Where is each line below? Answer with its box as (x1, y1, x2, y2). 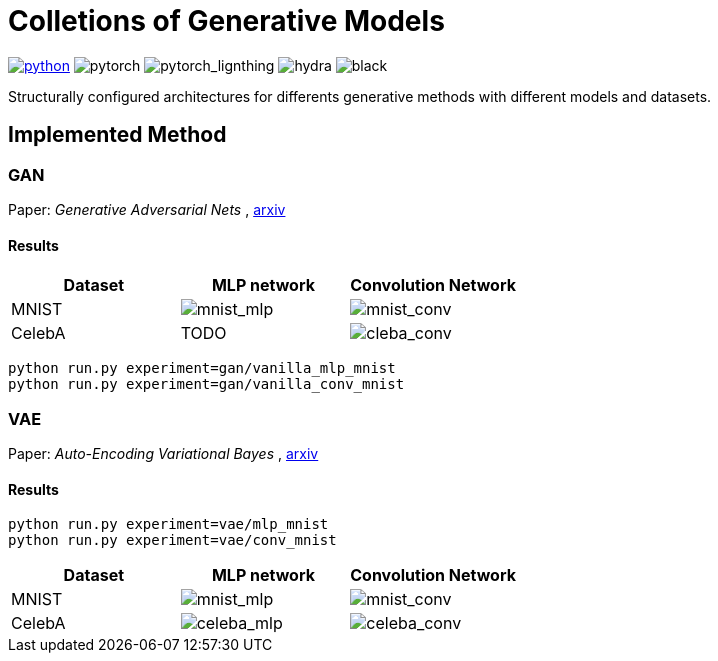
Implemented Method (8, 122, 227, 148)
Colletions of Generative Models (8, 4, 445, 38)
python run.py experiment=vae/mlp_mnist (8, 516, 329, 533)
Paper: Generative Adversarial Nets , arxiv (8, 200, 286, 218)
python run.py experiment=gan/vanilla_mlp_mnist (8, 360, 396, 377)
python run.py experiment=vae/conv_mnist (8, 532, 337, 549)
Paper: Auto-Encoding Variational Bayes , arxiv (8, 444, 319, 462)
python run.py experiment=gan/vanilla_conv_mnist (8, 376, 405, 393)
